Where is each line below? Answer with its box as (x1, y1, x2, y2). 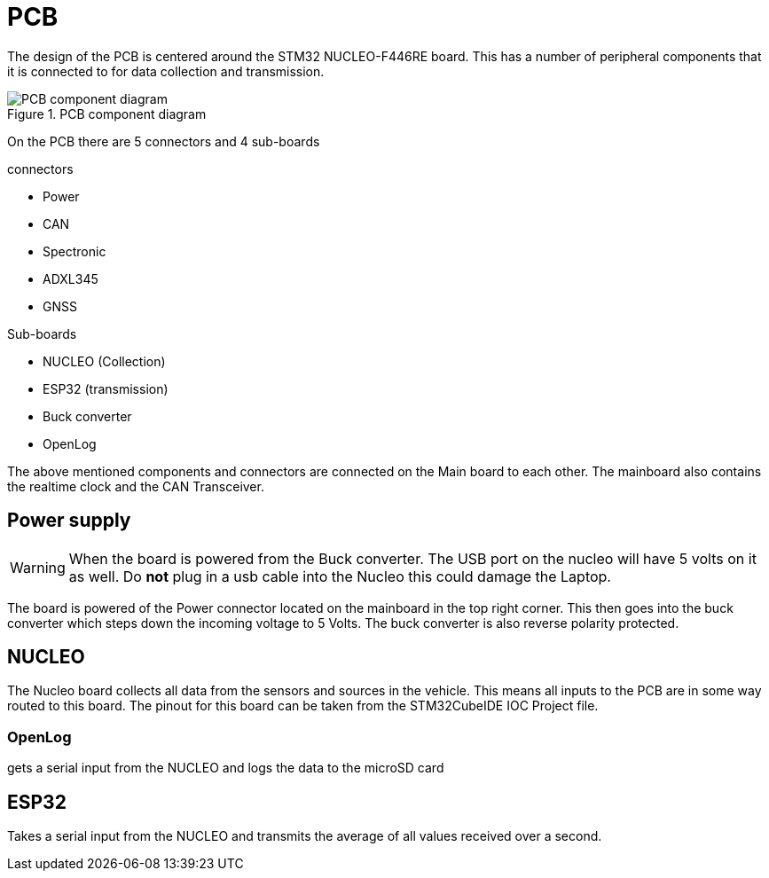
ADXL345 (43, 270, 98, 286)
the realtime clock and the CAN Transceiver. (7, 478, 264, 494)
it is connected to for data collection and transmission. (7, 63, 325, 79)
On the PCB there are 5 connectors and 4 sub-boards (7, 133, 320, 149)
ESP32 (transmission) (43, 380, 169, 396)
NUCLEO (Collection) (43, 353, 166, 369)
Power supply (7, 509, 131, 532)
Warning (10, 558, 66, 576)
